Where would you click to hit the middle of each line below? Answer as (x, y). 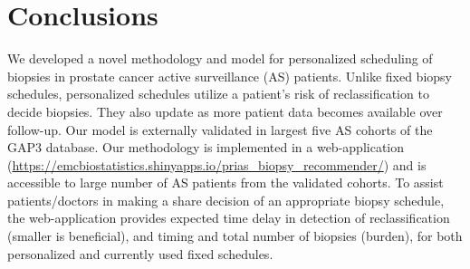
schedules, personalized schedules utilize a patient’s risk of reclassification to (218, 94)
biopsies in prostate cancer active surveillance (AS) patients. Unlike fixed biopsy (230, 76)
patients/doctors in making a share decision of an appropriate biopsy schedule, (226, 200)
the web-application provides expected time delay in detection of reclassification (229, 218)
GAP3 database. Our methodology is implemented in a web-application (206, 147)
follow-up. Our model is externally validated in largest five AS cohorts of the (220, 129)
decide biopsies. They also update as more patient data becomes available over (225, 111)
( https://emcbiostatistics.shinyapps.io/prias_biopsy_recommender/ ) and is (217, 164)
